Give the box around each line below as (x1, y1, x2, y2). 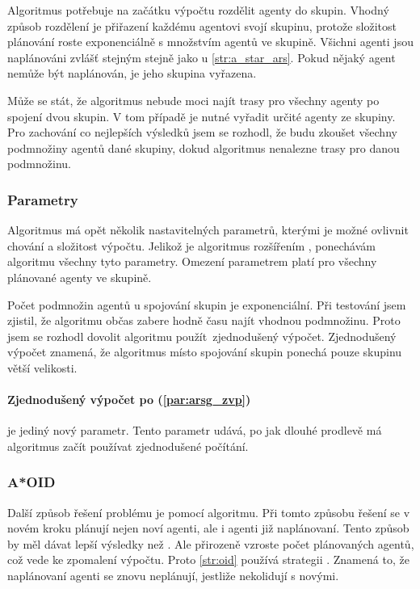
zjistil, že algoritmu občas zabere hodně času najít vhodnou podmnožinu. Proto (7, 312, 401, 329)
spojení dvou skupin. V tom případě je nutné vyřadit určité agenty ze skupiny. (7, 107, 396, 124)
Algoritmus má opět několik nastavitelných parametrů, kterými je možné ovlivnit (7, 221, 409, 238)
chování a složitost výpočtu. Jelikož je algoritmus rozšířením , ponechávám (7, 237, 376, 254)
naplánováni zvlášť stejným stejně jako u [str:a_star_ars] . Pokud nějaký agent (7, 48, 396, 65)
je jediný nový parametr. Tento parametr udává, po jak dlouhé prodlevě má (7, 422, 382, 439)
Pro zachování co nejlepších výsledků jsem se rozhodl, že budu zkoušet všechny (7, 124, 397, 141)
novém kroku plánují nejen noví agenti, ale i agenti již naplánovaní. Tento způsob (7, 520, 409, 536)
